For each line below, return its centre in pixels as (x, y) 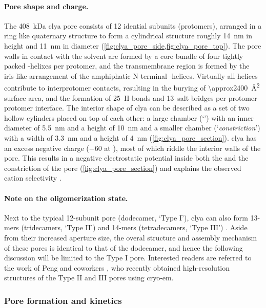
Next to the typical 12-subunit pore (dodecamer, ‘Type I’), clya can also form (126, 217)
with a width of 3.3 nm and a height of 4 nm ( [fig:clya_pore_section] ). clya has (130, 137)
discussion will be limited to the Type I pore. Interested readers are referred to (128, 258)
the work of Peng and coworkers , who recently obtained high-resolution (117, 267)
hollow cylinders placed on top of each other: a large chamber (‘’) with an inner (129, 117)
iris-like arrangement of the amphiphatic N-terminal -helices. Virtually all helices (131, 75)
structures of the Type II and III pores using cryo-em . (89, 278)
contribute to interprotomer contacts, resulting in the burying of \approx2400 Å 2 (132, 87)
